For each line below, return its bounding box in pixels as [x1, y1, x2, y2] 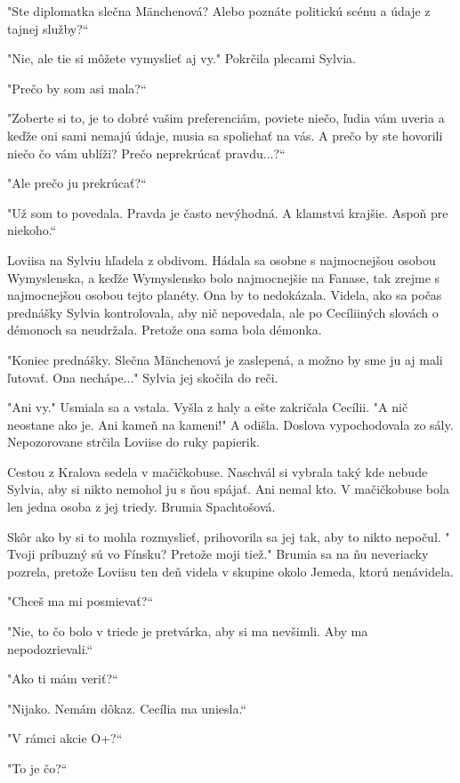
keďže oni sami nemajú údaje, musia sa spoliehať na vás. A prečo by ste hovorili [7, 125, 443, 144]
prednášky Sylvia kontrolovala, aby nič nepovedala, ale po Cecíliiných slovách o [7, 303, 439, 321]
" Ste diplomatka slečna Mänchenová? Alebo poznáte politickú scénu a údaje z [7, 2, 431, 20]
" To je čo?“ [7, 759, 68, 777]
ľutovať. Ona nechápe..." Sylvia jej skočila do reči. [7, 367, 278, 386]
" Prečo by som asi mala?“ [7, 78, 147, 97]
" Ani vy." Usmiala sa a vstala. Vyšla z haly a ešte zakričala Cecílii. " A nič [7, 398, 408, 416]
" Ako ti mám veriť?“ [7, 669, 118, 688]
